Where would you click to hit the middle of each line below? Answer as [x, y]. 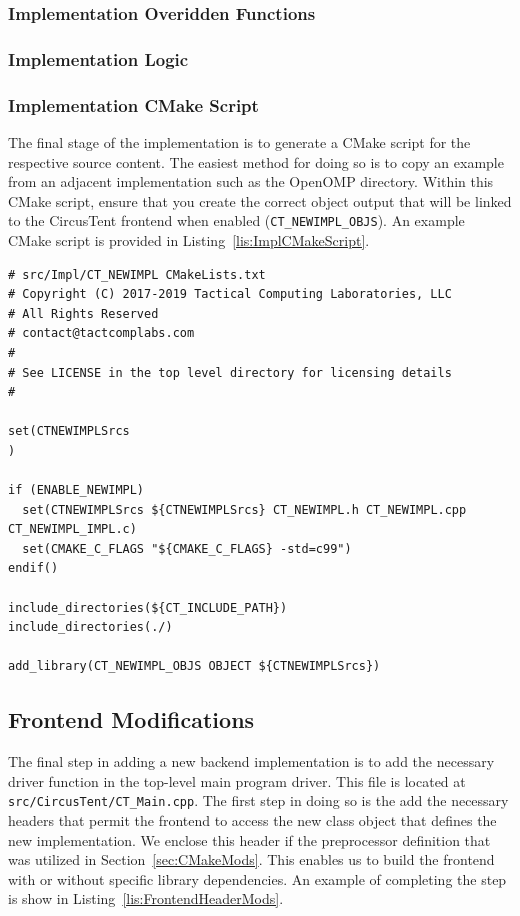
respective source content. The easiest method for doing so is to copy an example [256, 161]
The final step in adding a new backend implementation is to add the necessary [251, 761]
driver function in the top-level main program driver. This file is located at [237, 780]
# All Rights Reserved [83, 313]
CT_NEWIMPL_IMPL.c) [72, 529]
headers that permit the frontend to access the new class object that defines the [252, 820]
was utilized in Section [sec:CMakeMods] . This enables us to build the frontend [251, 859]
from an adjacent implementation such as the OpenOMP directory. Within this [251, 181]
